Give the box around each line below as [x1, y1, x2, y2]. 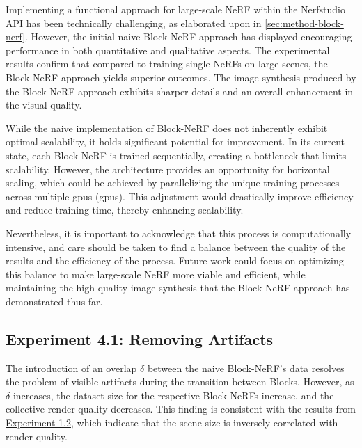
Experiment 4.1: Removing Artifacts [6, 328, 274, 349]
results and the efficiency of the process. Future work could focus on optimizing [6, 253, 344, 268]
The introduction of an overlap [6, 360, 137, 375]
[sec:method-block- [265, 15, 344, 30]
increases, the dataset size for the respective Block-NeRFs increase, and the [13, 387, 334, 402]
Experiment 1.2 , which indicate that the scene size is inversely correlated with [6, 415, 338, 430]
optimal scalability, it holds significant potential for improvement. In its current [6, 134, 345, 149]
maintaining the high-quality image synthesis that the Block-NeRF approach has [6, 280, 350, 295]
